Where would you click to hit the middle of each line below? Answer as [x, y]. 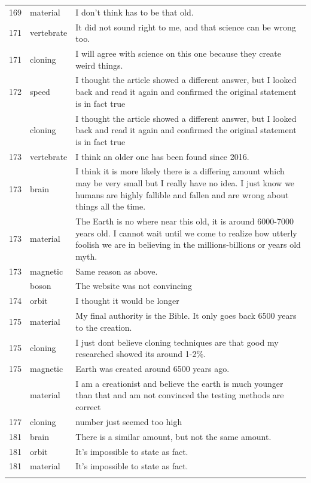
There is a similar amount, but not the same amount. [173, 436]
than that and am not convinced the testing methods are [180, 395]
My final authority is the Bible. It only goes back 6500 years [186, 316]
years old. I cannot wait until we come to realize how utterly [186, 233]
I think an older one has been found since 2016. [162, 156]
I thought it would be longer [127, 301]
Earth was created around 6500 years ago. [153, 369]
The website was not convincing [134, 286]
